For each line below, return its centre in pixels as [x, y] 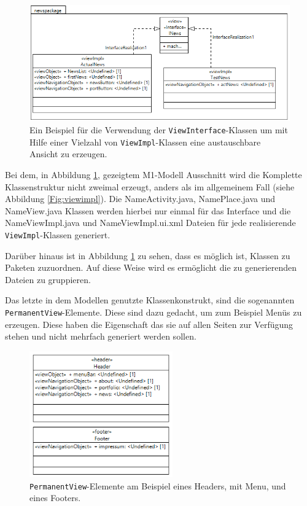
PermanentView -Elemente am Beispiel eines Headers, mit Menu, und [158, 485]
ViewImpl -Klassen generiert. [58, 234]
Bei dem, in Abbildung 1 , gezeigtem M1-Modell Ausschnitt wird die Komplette [153, 174]
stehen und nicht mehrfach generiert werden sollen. [101, 336]
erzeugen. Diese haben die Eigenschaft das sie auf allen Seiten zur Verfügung [149, 324]
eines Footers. [55, 498]
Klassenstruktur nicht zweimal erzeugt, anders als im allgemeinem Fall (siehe [150, 186]
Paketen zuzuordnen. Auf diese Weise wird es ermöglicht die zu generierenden [151, 267]
